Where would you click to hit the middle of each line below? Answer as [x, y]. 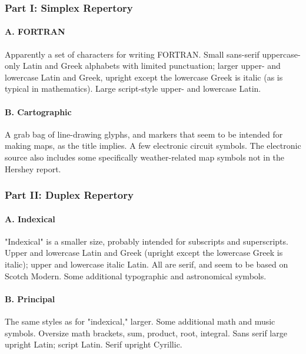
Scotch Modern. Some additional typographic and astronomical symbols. [136, 275]
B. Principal [30, 298]
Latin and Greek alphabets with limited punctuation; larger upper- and [152, 66]
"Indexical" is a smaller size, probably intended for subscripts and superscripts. [147, 241]
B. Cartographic [38, 111]
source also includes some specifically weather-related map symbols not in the [145, 157]
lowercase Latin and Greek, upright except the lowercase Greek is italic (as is [144, 77]
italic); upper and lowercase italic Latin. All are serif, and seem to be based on [147, 264]
